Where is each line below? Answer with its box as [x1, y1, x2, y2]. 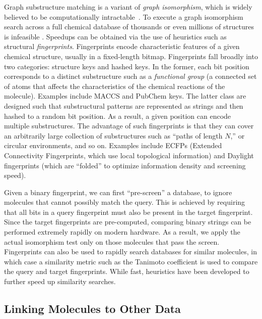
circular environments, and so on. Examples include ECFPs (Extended [4, 140, 222, 151]
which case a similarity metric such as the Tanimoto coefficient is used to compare [4, 256, 258, 266]
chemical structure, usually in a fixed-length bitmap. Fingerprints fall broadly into [4, 51, 258, 61]
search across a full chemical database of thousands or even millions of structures [4, 21, 254, 32]
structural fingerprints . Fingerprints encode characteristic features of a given [4, 41, 240, 52]
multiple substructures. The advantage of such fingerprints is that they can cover [4, 120, 254, 131]
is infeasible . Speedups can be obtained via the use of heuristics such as [4, 31, 227, 41]
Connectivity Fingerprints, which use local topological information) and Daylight [4, 150, 254, 160]
